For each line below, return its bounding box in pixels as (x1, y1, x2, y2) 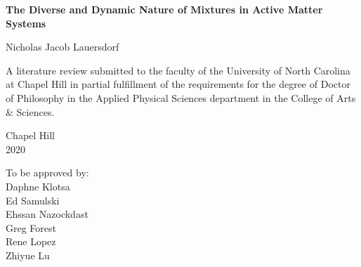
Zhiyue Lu (6, 247, 50, 262)
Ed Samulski (6, 193, 60, 207)
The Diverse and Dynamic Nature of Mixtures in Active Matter (6, 2, 323, 16)
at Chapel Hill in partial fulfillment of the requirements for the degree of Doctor (6, 77, 350, 91)
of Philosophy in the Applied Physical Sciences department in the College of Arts (6, 90, 356, 105)
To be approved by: (6, 165, 89, 180)
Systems (6, 15, 46, 30)
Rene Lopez (6, 234, 56, 249)
